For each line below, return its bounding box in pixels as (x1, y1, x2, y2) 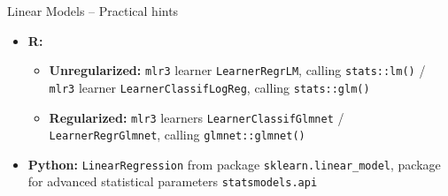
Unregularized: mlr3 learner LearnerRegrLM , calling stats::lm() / (49, 61, 426, 79)
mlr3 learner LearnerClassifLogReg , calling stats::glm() (49, 78, 370, 96)
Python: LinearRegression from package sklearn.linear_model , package (27, 155, 441, 173)
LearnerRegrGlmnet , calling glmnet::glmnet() (49, 125, 305, 144)
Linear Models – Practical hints (7, 2, 179, 19)
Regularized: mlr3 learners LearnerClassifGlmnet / (49, 108, 344, 126)
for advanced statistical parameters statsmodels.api (27, 172, 318, 191)
